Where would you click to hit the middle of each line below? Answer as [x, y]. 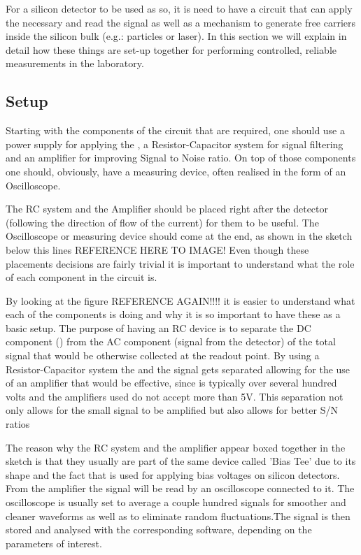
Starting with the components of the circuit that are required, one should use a [176, 130]
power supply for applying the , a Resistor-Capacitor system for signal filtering [175, 144]
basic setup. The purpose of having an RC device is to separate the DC [158, 327]
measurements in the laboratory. [75, 63]
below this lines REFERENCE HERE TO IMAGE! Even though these [157, 249]
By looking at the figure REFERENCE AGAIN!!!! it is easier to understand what [180, 300]
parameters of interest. [54, 543]
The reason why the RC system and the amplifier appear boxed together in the [176, 447]
